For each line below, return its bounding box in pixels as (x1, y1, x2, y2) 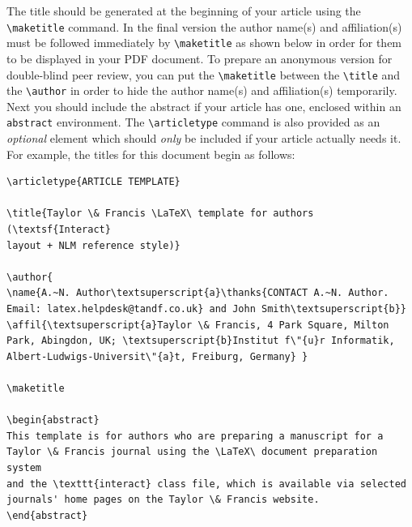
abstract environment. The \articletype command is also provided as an (6, 114, 380, 131)
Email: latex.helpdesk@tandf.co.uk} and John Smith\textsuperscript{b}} (6, 303, 406, 315)
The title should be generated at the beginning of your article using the (6, 2, 361, 19)
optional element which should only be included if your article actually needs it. (6, 130, 401, 147)
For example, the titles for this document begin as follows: (6, 145, 295, 162)
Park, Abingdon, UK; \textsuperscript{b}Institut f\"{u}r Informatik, (6, 335, 395, 347)
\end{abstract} (6, 509, 88, 521)
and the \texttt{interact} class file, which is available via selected (6, 478, 406, 490)
